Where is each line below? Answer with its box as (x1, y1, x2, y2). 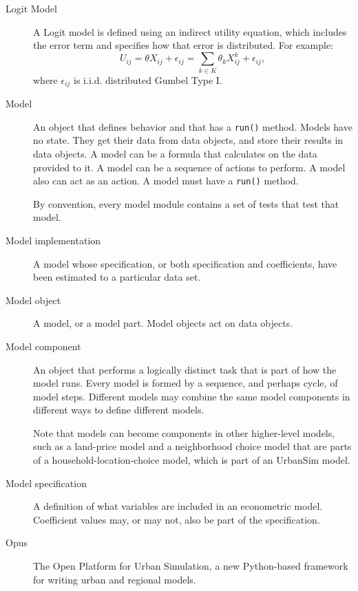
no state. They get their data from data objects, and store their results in (33, 133, 344, 147)
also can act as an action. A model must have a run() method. (33, 173, 299, 188)
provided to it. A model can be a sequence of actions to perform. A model (33, 160, 346, 174)
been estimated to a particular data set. (33, 270, 201, 284)
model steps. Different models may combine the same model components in (33, 389, 350, 403)
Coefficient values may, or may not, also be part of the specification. (33, 512, 320, 526)
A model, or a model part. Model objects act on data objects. (33, 316, 293, 330)
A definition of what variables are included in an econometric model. (33, 499, 323, 513)
